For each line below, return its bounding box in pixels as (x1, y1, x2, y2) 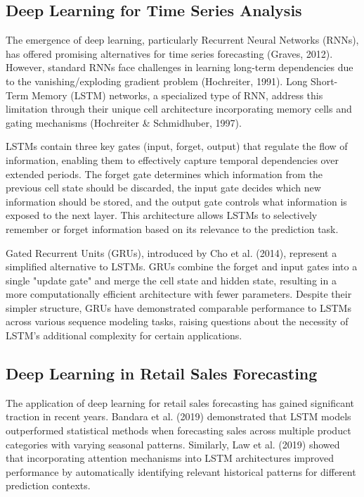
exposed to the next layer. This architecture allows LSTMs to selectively (6, 208, 318, 222)
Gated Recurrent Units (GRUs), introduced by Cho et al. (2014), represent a (6, 245, 337, 260)
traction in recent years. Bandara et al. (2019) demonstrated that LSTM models (6, 409, 351, 424)
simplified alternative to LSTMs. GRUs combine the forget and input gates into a (6, 259, 358, 274)
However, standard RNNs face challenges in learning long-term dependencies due (6, 60, 353, 75)
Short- (311, 73, 338, 88)
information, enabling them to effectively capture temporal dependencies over (6, 152, 339, 167)
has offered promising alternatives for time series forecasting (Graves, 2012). (6, 46, 333, 61)
